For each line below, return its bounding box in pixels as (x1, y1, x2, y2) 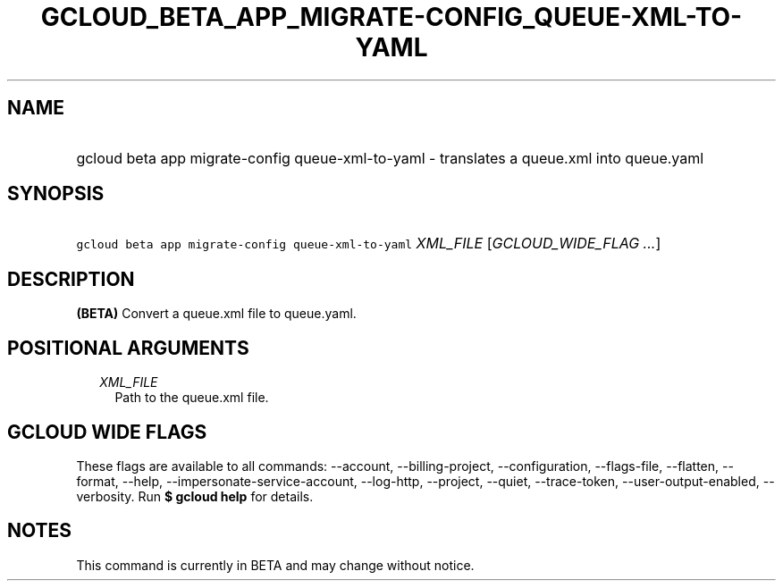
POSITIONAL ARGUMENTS (7, 336, 249, 359)
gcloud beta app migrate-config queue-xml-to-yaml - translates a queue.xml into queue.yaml (76, 148, 704, 167)
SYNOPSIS (7, 182, 105, 206)
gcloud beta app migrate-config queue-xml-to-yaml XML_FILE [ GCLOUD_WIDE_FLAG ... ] (76, 234, 661, 253)
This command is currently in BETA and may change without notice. (76, 557, 475, 573)
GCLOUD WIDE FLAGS (7, 420, 207, 443)
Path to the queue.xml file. (114, 390, 269, 406)
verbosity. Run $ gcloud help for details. (76, 488, 314, 504)
